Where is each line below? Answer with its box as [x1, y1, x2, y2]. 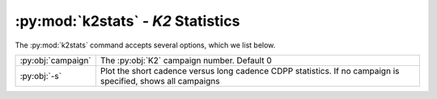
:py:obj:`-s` [19, 70, 62, 81]
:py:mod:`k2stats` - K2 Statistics [15, 12, 240, 30]
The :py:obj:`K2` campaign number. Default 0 [100, 55, 272, 66]
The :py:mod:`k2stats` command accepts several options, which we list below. [15, 40, 276, 50]
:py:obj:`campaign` [19, 55, 92, 66]
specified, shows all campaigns [100, 75, 220, 86]
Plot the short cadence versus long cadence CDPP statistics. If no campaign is [100, 65, 400, 76]
